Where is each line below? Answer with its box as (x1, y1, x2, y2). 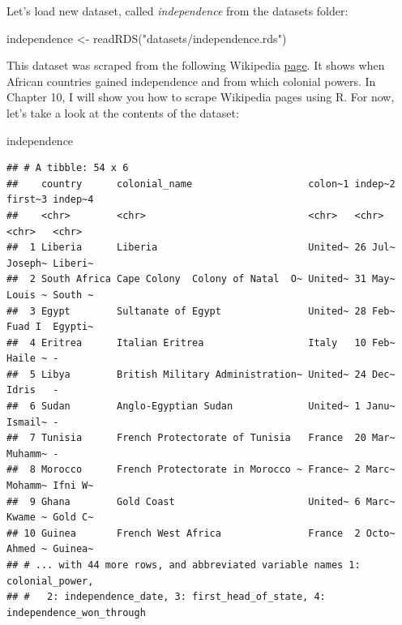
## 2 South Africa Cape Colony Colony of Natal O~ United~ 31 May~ (6, 273, 396, 285)
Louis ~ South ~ (6, 289, 94, 301)
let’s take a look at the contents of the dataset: (6, 104, 239, 121)
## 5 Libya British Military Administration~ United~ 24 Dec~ (6, 368, 396, 380)
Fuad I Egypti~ (6, 321, 94, 333)
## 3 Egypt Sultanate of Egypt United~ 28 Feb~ (6, 305, 396, 317)
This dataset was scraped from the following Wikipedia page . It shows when (6, 57, 385, 74)
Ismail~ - (6, 416, 59, 428)
